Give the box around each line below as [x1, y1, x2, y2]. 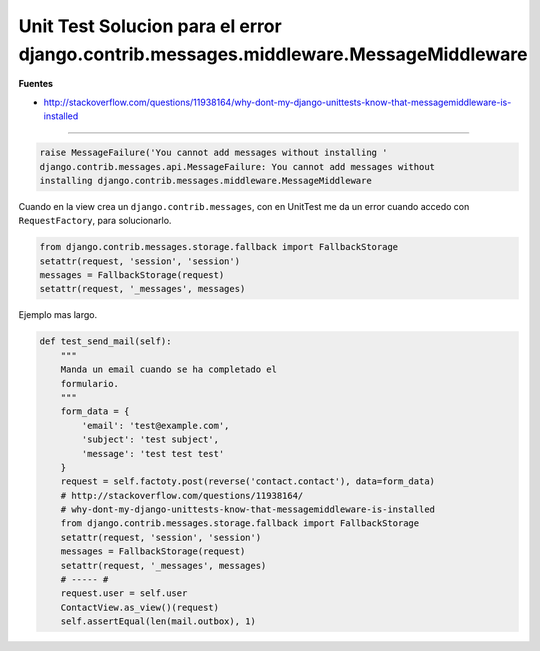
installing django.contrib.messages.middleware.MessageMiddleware [39, 175, 372, 186]
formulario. [60, 378, 120, 389]
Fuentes [18, 78, 54, 90]
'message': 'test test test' [81, 448, 225, 459]
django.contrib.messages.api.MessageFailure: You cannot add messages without [39, 161, 435, 172]
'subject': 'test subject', [81, 434, 220, 445]
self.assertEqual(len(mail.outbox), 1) [60, 616, 257, 627]
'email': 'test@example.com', [81, 420, 230, 431]
